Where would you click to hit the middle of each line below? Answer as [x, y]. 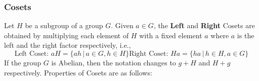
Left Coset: [32, 54]
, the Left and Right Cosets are [204, 25]
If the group [23, 62]
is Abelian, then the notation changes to [114, 62]
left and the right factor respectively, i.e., [68, 45]
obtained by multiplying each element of [67, 35]
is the [246, 35]
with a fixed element [171, 35]
